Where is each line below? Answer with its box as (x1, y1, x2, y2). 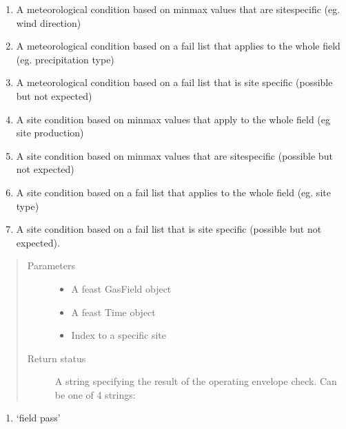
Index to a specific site (71, 328, 167, 342)
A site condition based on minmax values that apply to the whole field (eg (16, 112, 331, 126)
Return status (27, 350, 86, 365)
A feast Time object (71, 304, 156, 319)
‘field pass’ (16, 410, 61, 425)
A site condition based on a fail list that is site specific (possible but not (16, 222, 322, 236)
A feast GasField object (71, 281, 172, 295)
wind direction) (16, 15, 81, 30)
